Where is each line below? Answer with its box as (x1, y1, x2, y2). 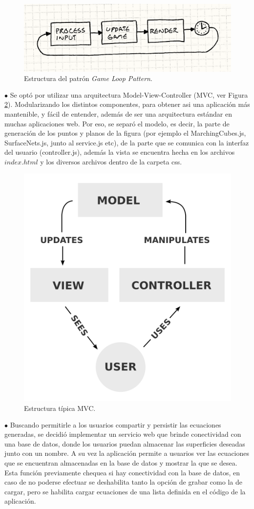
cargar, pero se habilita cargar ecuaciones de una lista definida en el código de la (4, 486, 246, 496)
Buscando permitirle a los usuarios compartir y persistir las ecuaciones (10, 419, 221, 429)
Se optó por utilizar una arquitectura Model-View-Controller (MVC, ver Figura (10, 89, 248, 100)
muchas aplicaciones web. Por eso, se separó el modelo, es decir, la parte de (4, 118, 230, 128)
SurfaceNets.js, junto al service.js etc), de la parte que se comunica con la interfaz (4, 137, 249, 147)
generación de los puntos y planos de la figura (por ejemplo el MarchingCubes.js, (4, 128, 246, 138)
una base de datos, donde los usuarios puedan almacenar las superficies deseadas (4, 438, 245, 448)
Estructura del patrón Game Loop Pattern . (24, 73, 152, 83)
